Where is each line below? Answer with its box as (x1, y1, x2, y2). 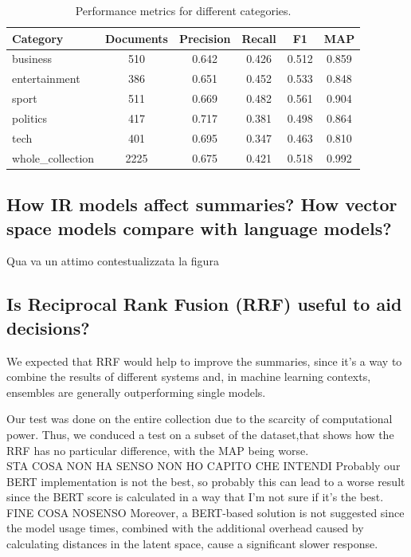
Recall (241, 29, 276, 46)
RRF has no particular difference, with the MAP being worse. (6, 441, 309, 458)
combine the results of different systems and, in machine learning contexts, (6, 368, 371, 385)
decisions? (6, 315, 90, 339)
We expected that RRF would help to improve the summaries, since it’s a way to (6, 352, 402, 369)
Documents (105, 29, 168, 46)
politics (12, 109, 48, 126)
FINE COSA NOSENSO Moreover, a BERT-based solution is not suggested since (6, 504, 405, 520)
